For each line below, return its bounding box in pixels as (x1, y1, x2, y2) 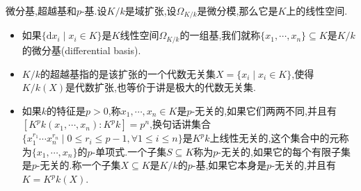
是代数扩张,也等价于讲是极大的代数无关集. (65, 80, 256, 94)
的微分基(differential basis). (22, 42, 141, 57)
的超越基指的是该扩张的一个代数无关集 (40, 66, 216, 81)
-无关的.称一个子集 (36, 158, 121, 172)
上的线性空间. (286, 3, 348, 17)
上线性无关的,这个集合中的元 (209, 131, 339, 145)
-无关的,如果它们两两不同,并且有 (191, 103, 337, 117)
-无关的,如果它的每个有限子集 (218, 144, 351, 158)
